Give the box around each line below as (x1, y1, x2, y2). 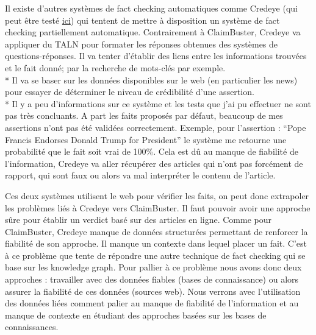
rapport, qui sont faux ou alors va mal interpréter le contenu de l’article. (5, 169, 276, 182)
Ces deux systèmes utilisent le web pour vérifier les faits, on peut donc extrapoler (5, 189, 309, 202)
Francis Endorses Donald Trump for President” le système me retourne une (5, 133, 287, 146)
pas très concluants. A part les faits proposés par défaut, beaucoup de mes (5, 109, 283, 122)
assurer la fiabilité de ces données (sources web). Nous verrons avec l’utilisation (5, 284, 301, 297)
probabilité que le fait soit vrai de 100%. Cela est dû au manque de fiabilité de (5, 145, 298, 158)
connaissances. (5, 320, 59, 333)
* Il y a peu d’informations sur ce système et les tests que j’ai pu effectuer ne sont (5, 97, 311, 110)
